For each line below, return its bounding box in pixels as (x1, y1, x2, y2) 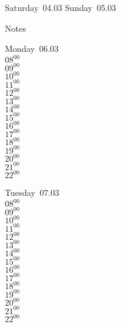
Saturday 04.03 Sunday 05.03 (5, 1, 116, 13)
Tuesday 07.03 (5, 186, 60, 199)
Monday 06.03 (5, 42, 59, 55)
